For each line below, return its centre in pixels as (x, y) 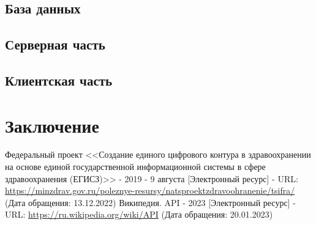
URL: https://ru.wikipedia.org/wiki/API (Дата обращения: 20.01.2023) (139, 214)
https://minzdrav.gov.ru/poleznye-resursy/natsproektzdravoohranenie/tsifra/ (150, 190)
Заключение (52, 125)
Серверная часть (55, 44)
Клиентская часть (59, 80)
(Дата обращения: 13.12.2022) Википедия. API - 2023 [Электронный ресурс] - (150, 202)
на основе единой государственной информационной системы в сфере (135, 167)
